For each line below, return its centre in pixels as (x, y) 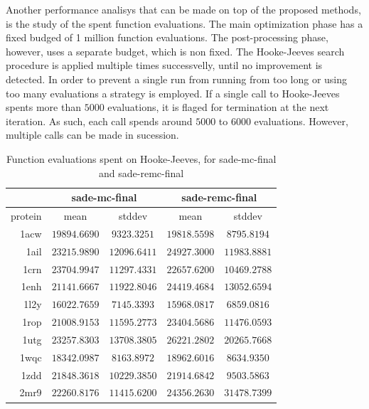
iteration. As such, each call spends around (99, 121)
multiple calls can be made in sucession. (92, 135)
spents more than (43, 107)
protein (26, 215)
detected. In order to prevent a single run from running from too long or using (177, 79)
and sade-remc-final (141, 172)
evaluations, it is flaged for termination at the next (218, 107)
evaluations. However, (301, 121)
